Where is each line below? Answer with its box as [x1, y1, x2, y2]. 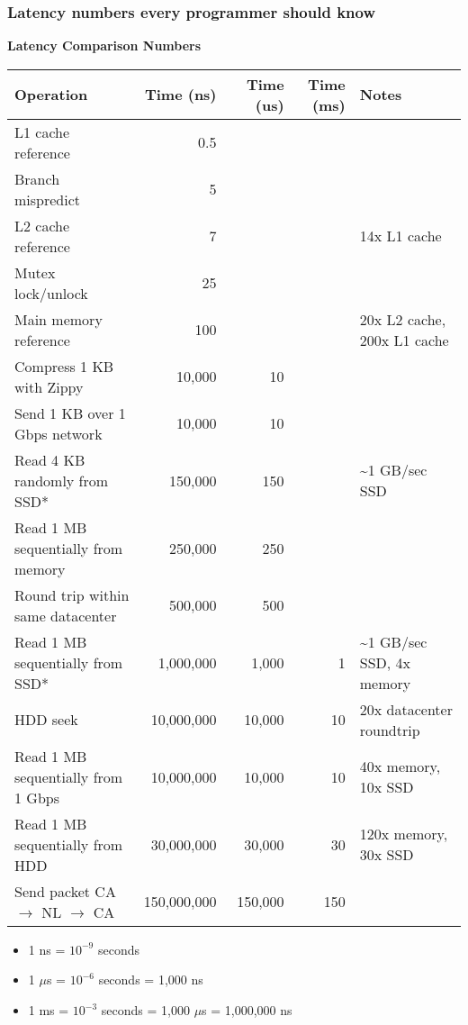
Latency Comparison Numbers [7, 36, 202, 55]
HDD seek [14, 709, 78, 730]
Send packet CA [14, 880, 116, 902]
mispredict [14, 188, 81, 210]
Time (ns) [144, 84, 217, 105]
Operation [14, 84, 88, 105]
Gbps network [14, 422, 103, 444]
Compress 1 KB [14, 355, 114, 376]
